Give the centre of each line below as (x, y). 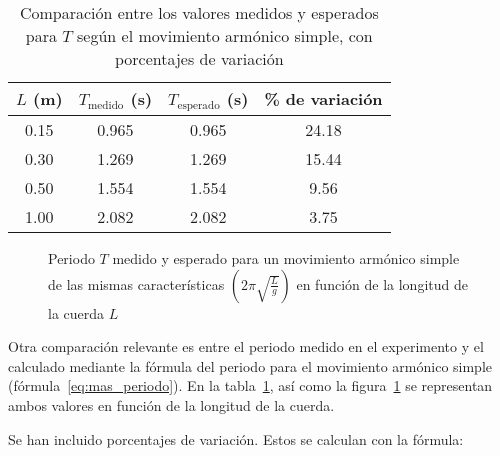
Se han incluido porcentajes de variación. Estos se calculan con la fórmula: (236, 438)
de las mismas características (136, 283)
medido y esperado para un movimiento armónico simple (286, 257)
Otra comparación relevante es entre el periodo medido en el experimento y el (246, 346)
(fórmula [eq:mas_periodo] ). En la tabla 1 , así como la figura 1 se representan (250, 385)
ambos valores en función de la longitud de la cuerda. (171, 404)
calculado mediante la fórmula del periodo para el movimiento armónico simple (250, 365)
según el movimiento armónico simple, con (225, 35)
